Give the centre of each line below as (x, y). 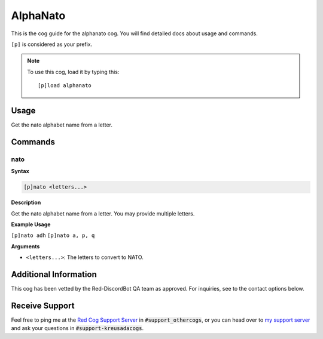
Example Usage (31, 224)
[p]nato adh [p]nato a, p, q (53, 235)
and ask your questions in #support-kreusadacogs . (77, 328)
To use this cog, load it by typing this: (73, 72)
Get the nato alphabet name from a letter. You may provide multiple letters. (103, 213)
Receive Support (43, 305)
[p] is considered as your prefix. (52, 44)
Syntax (20, 171)
